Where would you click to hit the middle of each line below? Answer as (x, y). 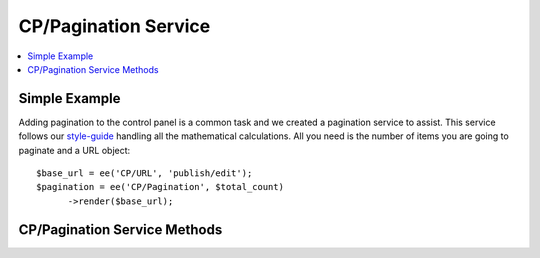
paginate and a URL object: (74, 150)
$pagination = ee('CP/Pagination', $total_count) (160, 187)
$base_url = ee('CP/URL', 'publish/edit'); (144, 173)
